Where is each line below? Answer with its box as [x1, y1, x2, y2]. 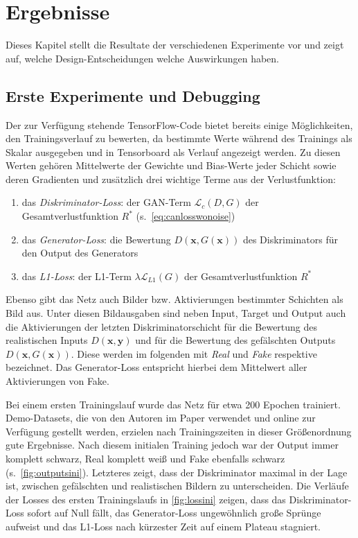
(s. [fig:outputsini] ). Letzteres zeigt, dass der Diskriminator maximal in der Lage [6, 465, 348, 479]
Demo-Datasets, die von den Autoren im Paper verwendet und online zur [6, 410, 316, 425]
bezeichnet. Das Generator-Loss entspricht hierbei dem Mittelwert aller [6, 360, 307, 374]
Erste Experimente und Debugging [6, 85, 260, 106]
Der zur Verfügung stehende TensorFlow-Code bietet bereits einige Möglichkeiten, [6, 117, 353, 132]
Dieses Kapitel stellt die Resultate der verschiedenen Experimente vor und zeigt [6, 37, 344, 52]
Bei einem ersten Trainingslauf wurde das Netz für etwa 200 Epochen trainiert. [6, 397, 341, 411]
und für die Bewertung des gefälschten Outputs [135, 333, 336, 347]
